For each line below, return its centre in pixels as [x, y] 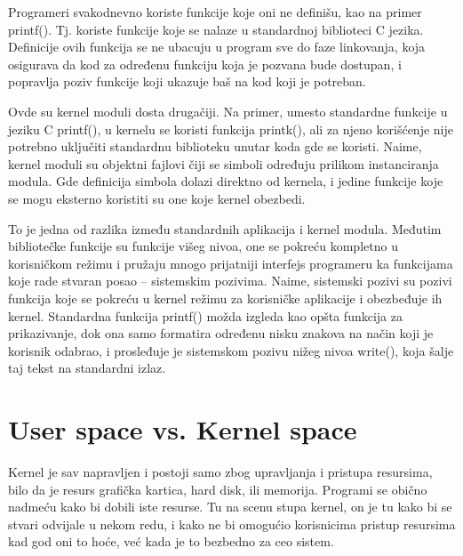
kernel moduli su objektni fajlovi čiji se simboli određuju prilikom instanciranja [224, 163]
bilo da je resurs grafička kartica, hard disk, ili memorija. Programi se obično [218, 489]
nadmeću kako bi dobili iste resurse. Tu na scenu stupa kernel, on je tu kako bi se [230, 507]
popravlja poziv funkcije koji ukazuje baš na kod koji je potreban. [187, 81]
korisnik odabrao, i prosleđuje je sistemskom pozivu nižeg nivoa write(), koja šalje [231, 350]
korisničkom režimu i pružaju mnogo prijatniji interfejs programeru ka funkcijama [231, 263]
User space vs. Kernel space [183, 429]
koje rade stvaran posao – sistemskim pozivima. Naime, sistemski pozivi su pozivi [230, 281]
